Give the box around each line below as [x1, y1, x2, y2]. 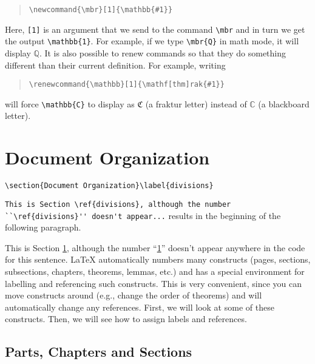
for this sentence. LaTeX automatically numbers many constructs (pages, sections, [5, 253, 311, 266]
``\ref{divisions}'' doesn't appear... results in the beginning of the [5, 209, 281, 221]
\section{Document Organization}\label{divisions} [5, 181, 214, 190]
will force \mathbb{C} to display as [5, 97, 135, 110]
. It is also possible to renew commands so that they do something [39, 46, 286, 59]
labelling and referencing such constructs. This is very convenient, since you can [5, 277, 302, 289]
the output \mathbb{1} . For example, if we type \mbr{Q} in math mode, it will [5, 35, 299, 47]
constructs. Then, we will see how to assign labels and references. [5, 312, 247, 325]
